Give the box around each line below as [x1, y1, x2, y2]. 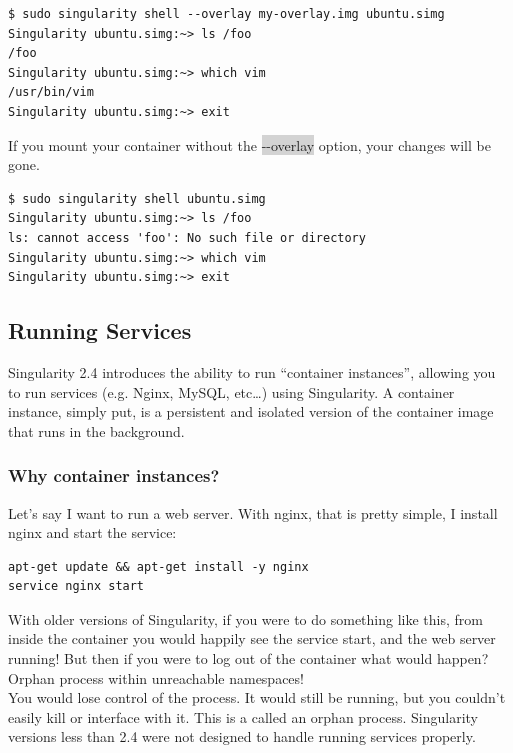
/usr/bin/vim [8, 85, 94, 100]
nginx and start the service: [8, 522, 177, 543]
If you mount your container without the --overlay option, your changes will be [8, 134, 491, 155]
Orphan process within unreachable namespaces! [8, 667, 304, 688]
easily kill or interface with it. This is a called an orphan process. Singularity [8, 706, 478, 727]
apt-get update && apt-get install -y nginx [8, 559, 309, 574]
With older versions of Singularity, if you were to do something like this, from [8, 608, 483, 629]
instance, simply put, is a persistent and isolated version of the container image [8, 401, 494, 422]
